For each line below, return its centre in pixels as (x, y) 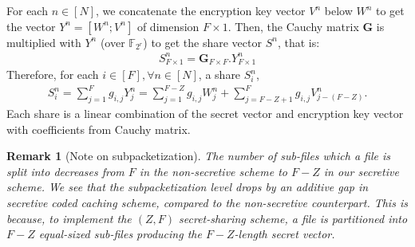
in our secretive (361, 171)
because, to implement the (69, 218)
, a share (219, 74)
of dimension (168, 26)
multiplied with (44, 42)
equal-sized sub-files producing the (120, 234)
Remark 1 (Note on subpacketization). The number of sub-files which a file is (199, 156)
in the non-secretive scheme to (213, 171)
